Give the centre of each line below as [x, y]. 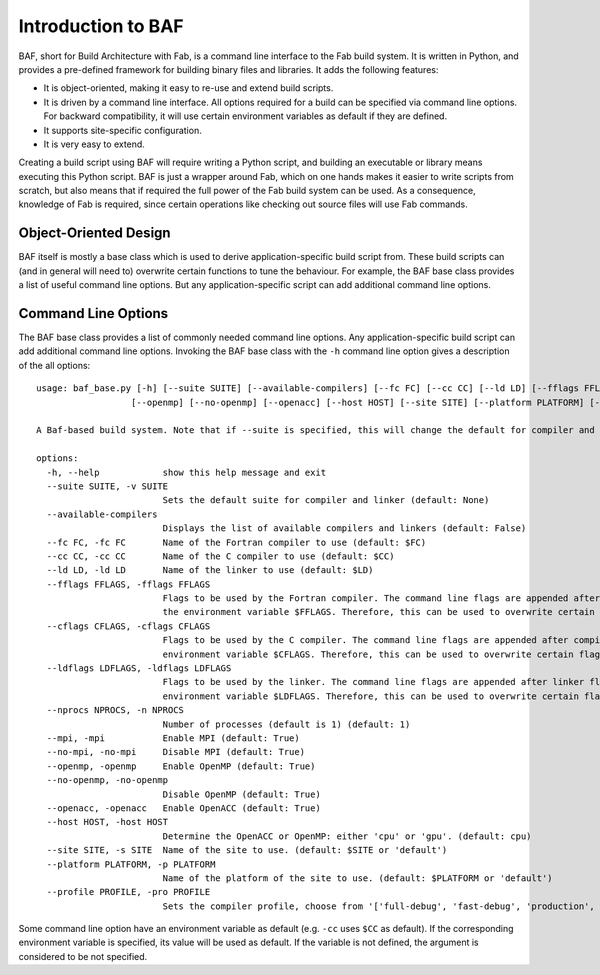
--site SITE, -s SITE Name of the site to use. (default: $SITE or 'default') [247, 850]
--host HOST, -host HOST [107, 822]
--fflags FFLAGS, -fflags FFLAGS [128, 584]
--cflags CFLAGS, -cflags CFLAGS [128, 626]
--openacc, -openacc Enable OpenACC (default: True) [184, 808]
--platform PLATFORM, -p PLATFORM [131, 864]
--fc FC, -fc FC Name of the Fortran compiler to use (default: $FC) [236, 542]
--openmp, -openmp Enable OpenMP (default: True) [181, 766]
